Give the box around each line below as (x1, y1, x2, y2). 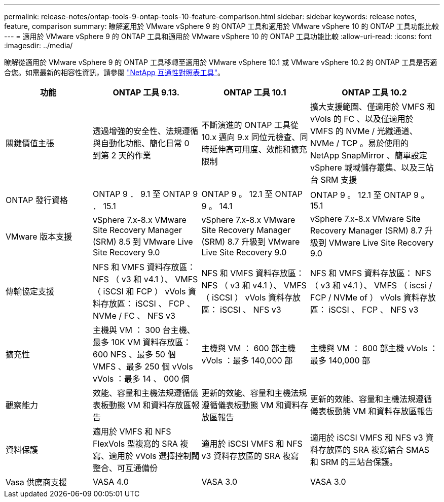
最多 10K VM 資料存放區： (93, 337, 192, 347)
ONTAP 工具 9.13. (113, 87, 180, 97)
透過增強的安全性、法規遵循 (93, 126, 199, 136)
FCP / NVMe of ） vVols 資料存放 (310, 292, 436, 303)
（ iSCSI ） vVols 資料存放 (201, 292, 301, 303)
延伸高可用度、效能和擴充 (209, 144, 307, 154)
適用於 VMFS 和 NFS (93, 426, 171, 437)
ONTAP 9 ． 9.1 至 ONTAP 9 (93, 189, 198, 199)
